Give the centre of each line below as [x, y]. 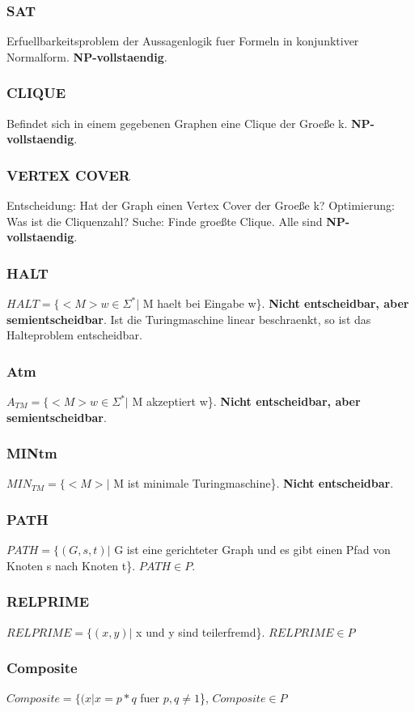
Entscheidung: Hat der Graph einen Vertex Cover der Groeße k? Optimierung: [201, 205]
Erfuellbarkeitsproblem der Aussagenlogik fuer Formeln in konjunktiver [183, 41]
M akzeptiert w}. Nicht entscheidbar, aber [246, 401]
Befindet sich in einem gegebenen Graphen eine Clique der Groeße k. [177, 123]
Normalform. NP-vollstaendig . [87, 56]
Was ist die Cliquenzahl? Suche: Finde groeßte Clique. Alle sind [165, 221]
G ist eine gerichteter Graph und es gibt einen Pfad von [252, 550]
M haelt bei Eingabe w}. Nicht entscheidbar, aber [276, 303]
